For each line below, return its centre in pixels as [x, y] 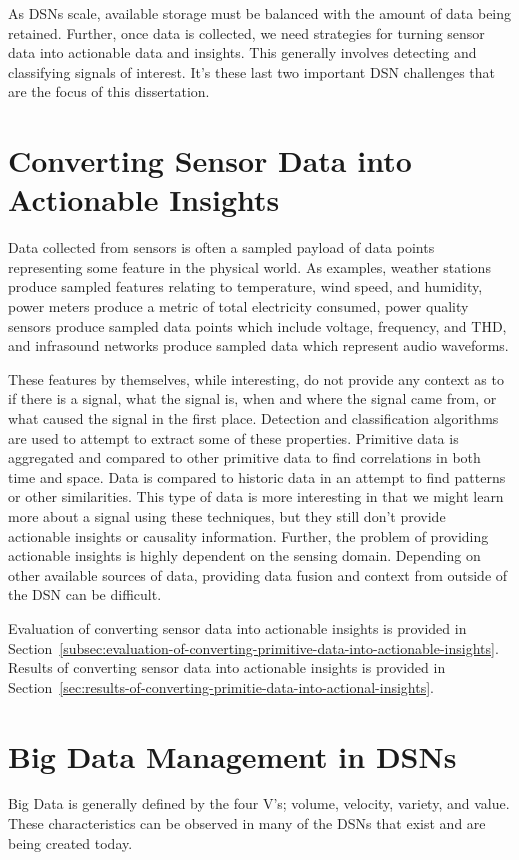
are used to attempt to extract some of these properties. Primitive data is [233, 437]
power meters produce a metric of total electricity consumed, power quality [238, 306]
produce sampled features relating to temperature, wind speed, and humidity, [245, 286]
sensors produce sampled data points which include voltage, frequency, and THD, [257, 325]
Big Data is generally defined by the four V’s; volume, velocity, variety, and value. [259, 803]
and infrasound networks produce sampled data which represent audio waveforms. [258, 345]
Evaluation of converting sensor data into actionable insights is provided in [237, 627]
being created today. [70, 842]
